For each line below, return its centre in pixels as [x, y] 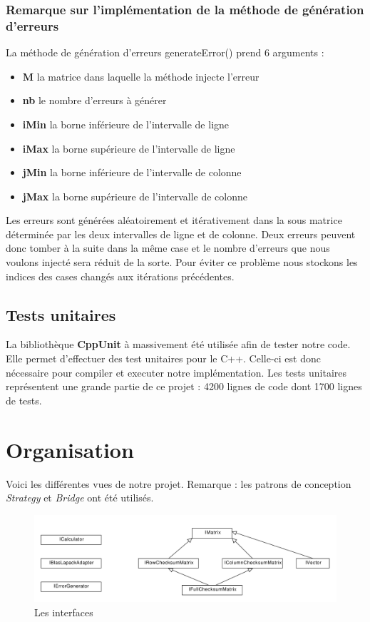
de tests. [24, 400]
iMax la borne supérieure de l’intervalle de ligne [129, 148]
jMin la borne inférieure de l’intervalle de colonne [132, 172]
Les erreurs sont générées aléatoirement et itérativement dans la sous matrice [174, 220]
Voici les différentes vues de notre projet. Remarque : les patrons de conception [179, 483]
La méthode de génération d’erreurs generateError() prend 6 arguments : [165, 52]
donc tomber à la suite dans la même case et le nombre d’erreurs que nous [168, 248]
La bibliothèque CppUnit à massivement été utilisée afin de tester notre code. [178, 344]
